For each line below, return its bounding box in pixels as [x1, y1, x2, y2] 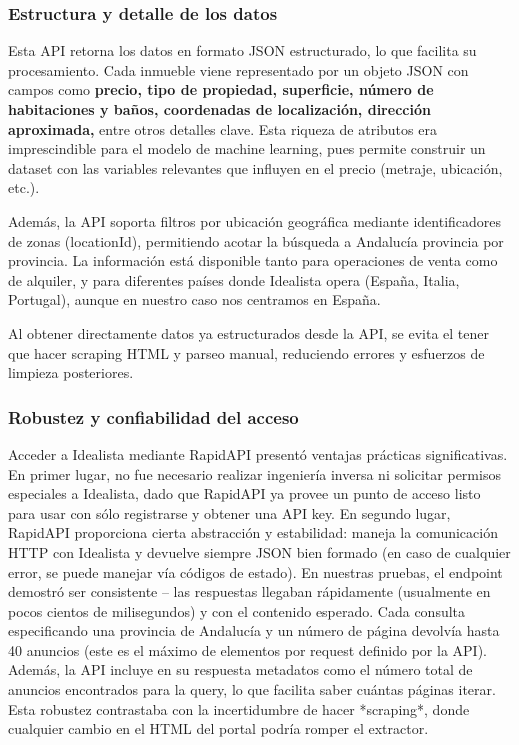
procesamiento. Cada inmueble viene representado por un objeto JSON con [8, 59, 469, 80]
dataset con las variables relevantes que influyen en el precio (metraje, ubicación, [8, 157, 503, 178]
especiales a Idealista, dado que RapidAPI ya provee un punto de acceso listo [8, 483, 481, 504]
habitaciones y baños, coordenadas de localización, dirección [8, 99, 431, 119]
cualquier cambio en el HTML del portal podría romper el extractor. [8, 718, 429, 739]
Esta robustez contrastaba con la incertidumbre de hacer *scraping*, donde [8, 698, 470, 719]
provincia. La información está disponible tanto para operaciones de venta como [8, 250, 498, 271]
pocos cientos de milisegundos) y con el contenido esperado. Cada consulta [8, 600, 466, 621]
